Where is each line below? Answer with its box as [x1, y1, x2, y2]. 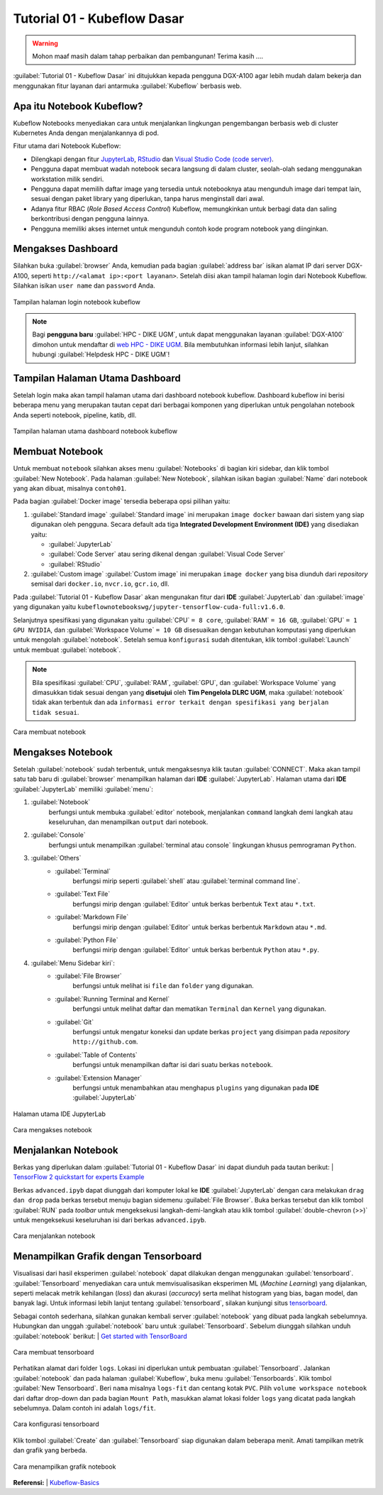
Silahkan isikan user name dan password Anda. [13, 281, 155, 290]
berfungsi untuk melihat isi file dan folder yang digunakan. [72, 982, 255, 990]
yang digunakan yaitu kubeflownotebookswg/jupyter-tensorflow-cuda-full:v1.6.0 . [13, 603, 285, 611]
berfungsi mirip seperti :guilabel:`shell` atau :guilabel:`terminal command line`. [72, 877, 301, 885]
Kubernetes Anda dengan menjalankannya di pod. [13, 128, 160, 138]
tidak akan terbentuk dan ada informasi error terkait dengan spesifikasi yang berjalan [32, 698, 329, 706]
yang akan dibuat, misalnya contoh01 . [13, 483, 127, 493]
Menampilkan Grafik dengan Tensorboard [13, 1250, 202, 1263]
